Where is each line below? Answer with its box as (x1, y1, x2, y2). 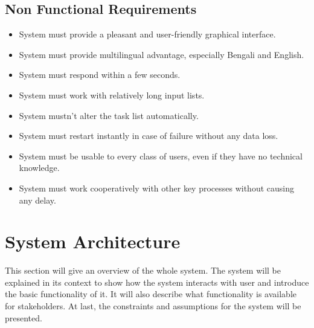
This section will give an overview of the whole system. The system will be (5, 264, 281, 277)
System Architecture (5, 229, 181, 254)
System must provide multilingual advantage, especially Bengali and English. (19, 48, 304, 60)
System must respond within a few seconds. (19, 68, 181, 81)
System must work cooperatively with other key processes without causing (19, 181, 294, 194)
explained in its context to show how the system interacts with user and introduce (5, 275, 309, 288)
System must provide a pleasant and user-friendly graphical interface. (19, 28, 276, 40)
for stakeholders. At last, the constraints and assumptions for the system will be (5, 300, 301, 312)
